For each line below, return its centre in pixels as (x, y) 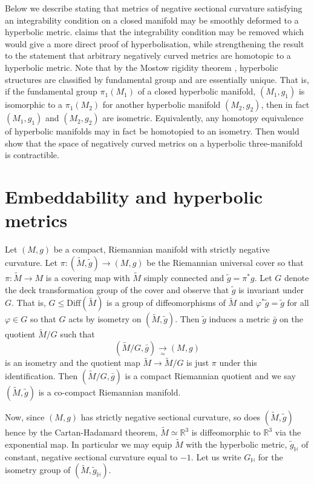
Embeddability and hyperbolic (134, 197)
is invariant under (271, 289)
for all (298, 303)
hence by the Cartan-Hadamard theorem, (81, 432)
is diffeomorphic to (226, 432)
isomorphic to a (34, 104)
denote (297, 278)
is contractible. (32, 155)
